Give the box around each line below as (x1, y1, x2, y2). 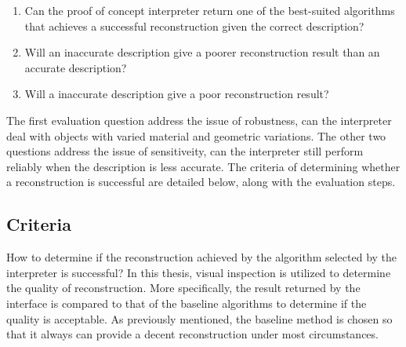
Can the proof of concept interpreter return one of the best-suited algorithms (24, 2, 395, 18)
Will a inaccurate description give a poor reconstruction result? (24, 86, 329, 102)
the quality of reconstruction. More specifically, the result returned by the (6, 279, 361, 296)
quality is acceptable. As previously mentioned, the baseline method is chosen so (6, 310, 393, 327)
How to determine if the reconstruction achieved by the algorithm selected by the (6, 249, 397, 265)
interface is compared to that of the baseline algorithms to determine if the (6, 294, 367, 311)
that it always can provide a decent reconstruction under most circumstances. (6, 326, 379, 342)
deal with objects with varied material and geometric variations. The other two (6, 127, 386, 144)
